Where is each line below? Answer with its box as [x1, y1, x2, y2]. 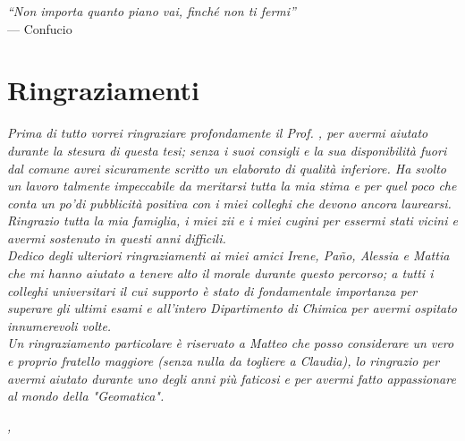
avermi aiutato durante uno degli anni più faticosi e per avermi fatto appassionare [7, 369, 456, 387]
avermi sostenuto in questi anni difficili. [7, 228, 226, 247]
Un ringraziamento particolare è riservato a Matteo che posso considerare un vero [7, 334, 454, 352]
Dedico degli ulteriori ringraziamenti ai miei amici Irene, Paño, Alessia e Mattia [7, 246, 450, 265]
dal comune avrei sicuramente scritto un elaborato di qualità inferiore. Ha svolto [7, 158, 447, 177]
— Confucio [7, 19, 72, 38]
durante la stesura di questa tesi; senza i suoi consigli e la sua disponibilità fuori [7, 140, 447, 159]
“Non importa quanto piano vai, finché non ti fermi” [7, 2, 296, 20]
